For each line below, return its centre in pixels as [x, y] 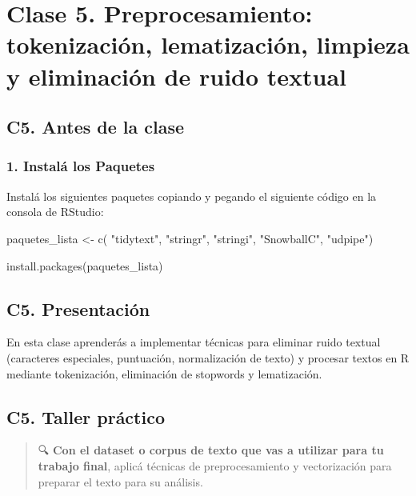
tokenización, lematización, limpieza [208, 44]
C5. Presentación [78, 308]
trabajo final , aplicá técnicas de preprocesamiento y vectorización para [215, 465]
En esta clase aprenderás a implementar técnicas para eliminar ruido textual [194, 342]
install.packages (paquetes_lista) [85, 265]
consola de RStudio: [55, 212]
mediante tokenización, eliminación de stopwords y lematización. [164, 373]
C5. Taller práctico [86, 416]
